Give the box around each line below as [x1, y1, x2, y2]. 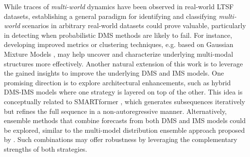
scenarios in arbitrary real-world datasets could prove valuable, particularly [22, 20, 246, 31]
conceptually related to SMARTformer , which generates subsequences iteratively [4, 96, 245, 106]
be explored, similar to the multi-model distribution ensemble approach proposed [4, 125, 245, 135]
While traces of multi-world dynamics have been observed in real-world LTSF [4, 1, 234, 11]
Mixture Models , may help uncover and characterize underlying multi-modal [4, 48, 233, 59]
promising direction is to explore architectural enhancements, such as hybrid [4, 77, 231, 87]
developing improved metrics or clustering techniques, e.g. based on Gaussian [4, 39, 233, 49]
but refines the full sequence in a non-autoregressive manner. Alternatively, [4, 106, 227, 116]
